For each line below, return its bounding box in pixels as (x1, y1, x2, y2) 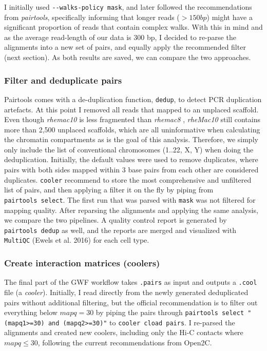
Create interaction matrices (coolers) (4, 256, 160, 269)
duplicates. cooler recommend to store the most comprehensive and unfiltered (4, 174, 252, 185)
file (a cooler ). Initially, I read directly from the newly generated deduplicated (4, 286, 249, 297)
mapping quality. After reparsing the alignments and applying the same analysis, (4, 204, 258, 215)
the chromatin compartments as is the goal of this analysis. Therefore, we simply (4, 134, 258, 145)
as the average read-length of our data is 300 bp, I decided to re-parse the (4, 31, 236, 42)
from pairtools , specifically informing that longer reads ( (4, 11, 180, 22)
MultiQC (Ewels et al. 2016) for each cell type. (4, 235, 149, 245)
